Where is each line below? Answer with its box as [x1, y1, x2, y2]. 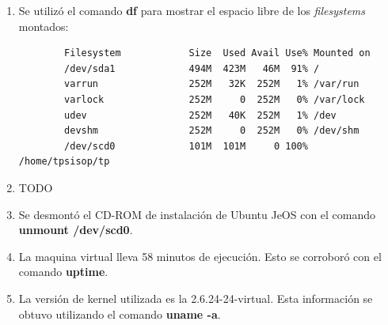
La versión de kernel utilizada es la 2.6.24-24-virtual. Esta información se [18, 289, 373, 306]
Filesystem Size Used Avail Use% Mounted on [64, 47, 371, 59]
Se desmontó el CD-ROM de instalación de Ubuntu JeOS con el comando [18, 206, 376, 222]
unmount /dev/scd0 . [18, 221, 133, 238]
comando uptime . [18, 263, 108, 280]
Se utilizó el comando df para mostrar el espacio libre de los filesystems [18, 2, 366, 18]
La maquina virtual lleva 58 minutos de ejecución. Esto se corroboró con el [18, 248, 382, 264]
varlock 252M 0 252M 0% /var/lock [64, 93, 365, 105]
